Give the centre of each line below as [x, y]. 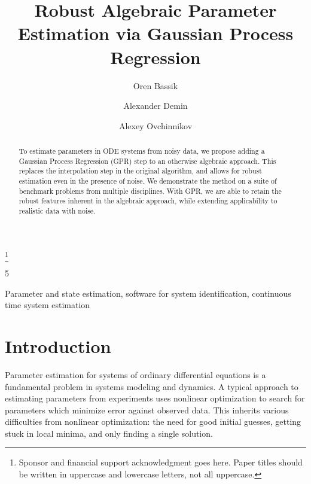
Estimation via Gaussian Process [155, 33]
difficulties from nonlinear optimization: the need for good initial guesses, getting [153, 421]
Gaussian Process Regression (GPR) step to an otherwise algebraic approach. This [147, 161]
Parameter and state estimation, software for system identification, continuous [148, 293]
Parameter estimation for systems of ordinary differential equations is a [135, 374]
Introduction [58, 346]
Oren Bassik [155, 85]
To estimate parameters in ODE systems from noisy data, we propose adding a [142, 151]
